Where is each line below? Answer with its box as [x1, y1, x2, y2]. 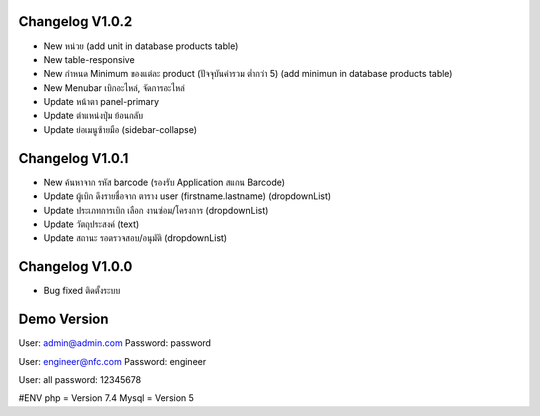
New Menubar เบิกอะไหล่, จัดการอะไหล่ [43, 81, 185, 94]
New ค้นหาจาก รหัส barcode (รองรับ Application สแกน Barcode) [43, 176, 285, 188]
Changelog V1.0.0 [18, 258, 133, 275]
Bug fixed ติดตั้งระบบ [43, 285, 121, 297]
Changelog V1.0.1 [18, 150, 129, 167]
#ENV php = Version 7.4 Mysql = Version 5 [18, 392, 195, 404]
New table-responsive [43, 53, 135, 65]
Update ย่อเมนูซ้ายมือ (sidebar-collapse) [43, 123, 198, 135]
